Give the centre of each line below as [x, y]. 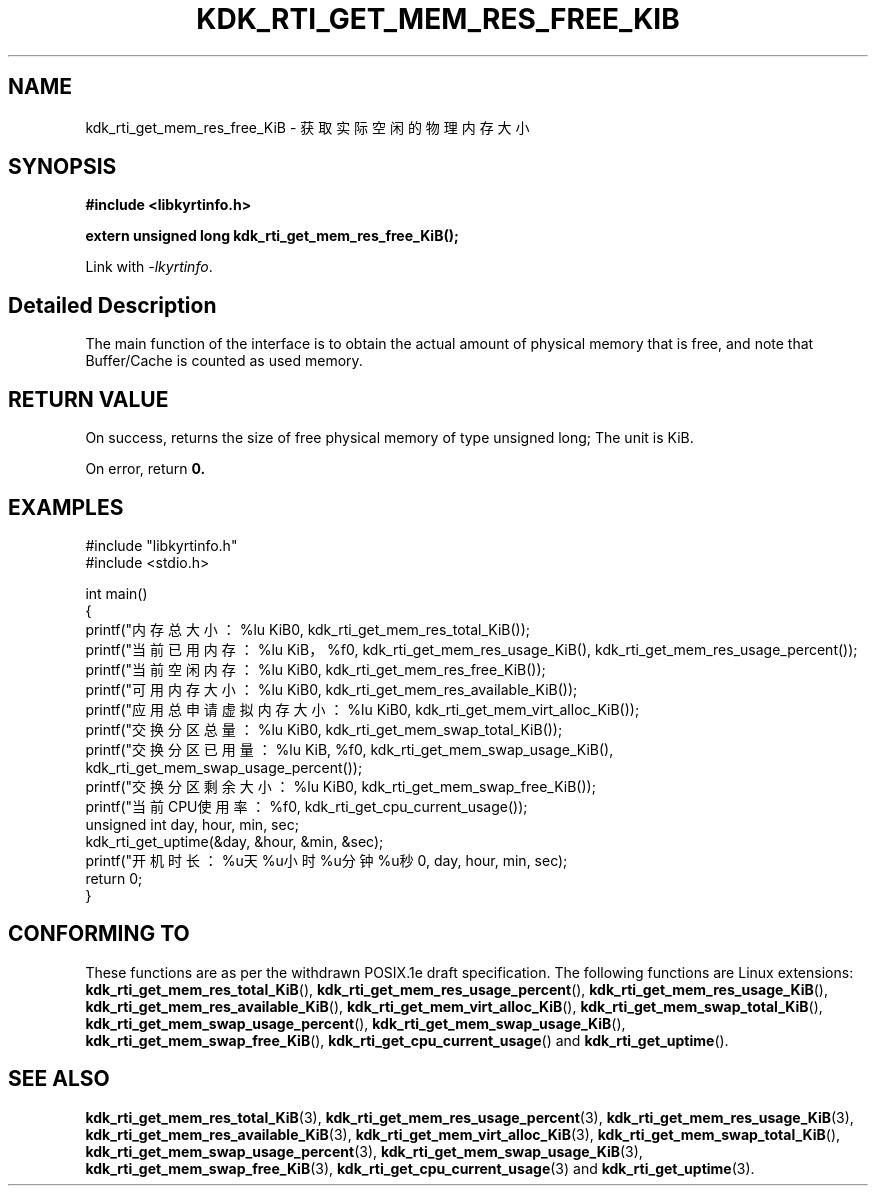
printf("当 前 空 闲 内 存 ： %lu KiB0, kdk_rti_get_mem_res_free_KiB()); [315, 669]
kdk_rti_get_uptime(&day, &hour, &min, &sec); [234, 841]
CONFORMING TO [99, 934]
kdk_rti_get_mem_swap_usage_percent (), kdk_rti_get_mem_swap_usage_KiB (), [355, 1023]
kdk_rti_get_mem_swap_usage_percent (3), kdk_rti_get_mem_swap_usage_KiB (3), [364, 1151]
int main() [116, 593]
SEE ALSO [59, 1079]
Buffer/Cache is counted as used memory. [224, 361]
